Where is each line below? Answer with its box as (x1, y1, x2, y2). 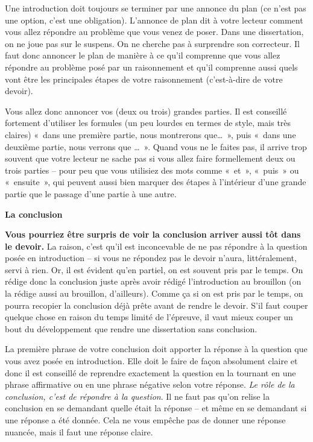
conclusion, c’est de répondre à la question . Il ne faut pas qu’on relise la (5, 390, 270, 402)
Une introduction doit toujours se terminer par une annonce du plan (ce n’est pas (5, 2, 306, 14)
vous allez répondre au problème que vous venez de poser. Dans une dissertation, (5, 25, 304, 38)
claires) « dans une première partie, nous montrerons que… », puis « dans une (5, 128, 296, 140)
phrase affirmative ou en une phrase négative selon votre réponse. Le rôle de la (5, 378, 295, 391)
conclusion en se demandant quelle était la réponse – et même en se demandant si (5, 402, 307, 414)
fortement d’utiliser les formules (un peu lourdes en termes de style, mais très (5, 116, 291, 129)
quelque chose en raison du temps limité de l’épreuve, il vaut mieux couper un (5, 311, 293, 323)
